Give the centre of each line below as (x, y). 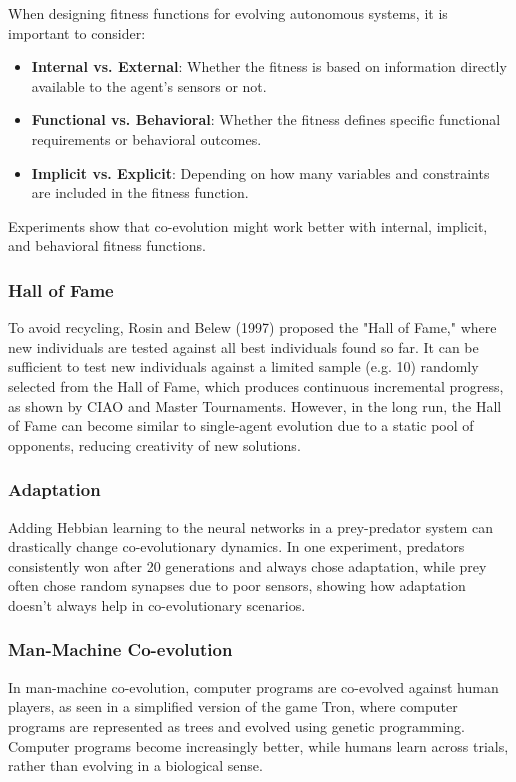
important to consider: (77, 32)
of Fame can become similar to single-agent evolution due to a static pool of (241, 425)
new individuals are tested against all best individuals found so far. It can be (243, 346)
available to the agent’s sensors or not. (149, 85)
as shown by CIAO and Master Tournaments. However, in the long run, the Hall (255, 405)
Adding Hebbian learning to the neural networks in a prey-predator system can (251, 526)
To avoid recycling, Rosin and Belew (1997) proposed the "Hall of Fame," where (252, 327)
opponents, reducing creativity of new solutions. (154, 444)
